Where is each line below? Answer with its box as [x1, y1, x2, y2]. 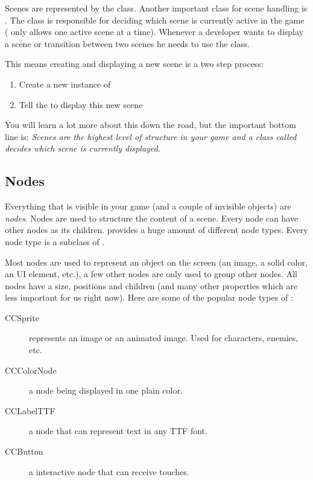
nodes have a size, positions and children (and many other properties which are [5, 279, 298, 292]
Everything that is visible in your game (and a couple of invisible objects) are [5, 200, 291, 213]
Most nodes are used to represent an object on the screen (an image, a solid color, [5, 255, 308, 268]
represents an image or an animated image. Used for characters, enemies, [29, 331, 299, 344]
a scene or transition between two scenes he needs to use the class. [5, 37, 250, 50]
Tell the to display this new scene [19, 98, 143, 110]
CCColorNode [5, 363, 57, 376]
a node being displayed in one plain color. [29, 384, 183, 397]
